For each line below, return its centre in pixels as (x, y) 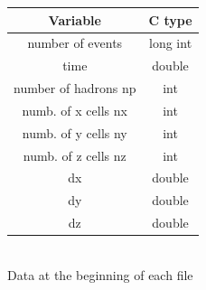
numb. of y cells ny (75, 132)
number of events (75, 43)
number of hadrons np (75, 88)
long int (171, 43)
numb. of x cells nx (75, 110)
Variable (75, 19)
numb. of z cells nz (75, 155)
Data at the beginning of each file (100, 274)
